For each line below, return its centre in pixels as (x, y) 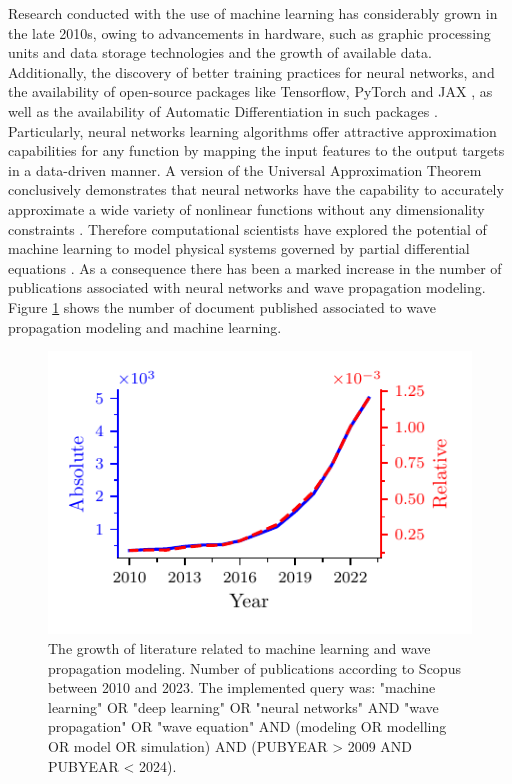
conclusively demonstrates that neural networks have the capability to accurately (256, 189)
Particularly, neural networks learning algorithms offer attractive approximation (252, 130)
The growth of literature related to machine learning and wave (239, 647)
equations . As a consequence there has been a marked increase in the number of (255, 267)
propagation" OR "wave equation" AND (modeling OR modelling (247, 726)
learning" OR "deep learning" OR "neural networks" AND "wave (243, 706)
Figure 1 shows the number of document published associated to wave (222, 306)
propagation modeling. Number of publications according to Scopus (254, 667)
